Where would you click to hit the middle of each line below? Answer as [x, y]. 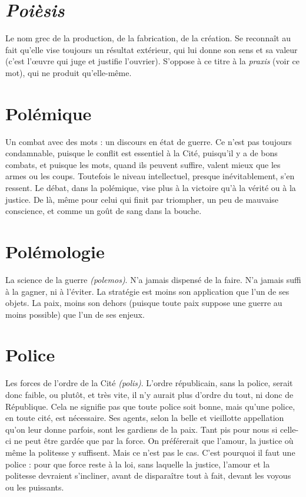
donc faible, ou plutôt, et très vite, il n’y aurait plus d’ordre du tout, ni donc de [149, 394]
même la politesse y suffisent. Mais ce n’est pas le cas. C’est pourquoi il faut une [150, 452]
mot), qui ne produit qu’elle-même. [69, 72]
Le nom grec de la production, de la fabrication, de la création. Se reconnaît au [148, 38]
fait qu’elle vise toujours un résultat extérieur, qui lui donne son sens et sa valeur [152, 49]
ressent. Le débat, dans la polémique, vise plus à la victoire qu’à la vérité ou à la [151, 187]
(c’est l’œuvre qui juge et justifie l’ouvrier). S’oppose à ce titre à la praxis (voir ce [153, 61]
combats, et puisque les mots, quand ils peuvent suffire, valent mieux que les [143, 164]
